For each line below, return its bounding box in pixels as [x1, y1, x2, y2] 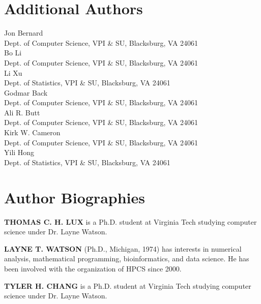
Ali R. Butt [4, 107, 40, 117]
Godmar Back [4, 87, 48, 98]
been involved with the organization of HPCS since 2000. [4, 263, 182, 273]
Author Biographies [4, 187, 145, 207]
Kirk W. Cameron [4, 127, 61, 138]
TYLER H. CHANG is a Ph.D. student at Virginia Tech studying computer [4, 280, 251, 291]
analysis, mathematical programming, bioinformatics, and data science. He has [4, 253, 249, 264]
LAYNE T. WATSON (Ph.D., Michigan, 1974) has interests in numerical [4, 243, 242, 254]
